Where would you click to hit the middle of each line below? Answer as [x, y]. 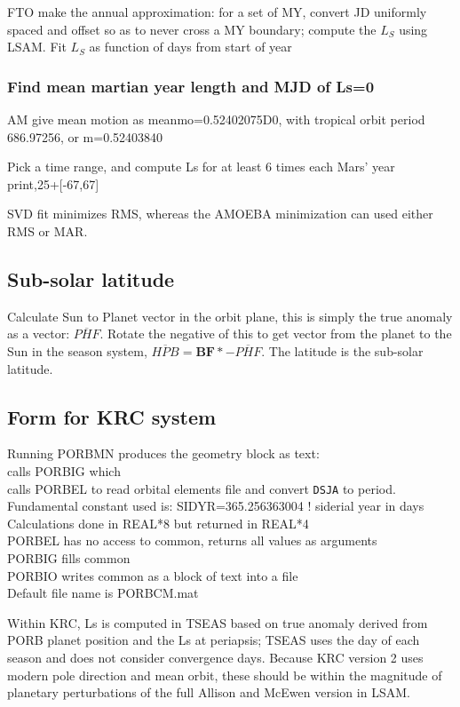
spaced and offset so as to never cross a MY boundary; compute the [192, 29]
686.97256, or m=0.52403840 [85, 136]
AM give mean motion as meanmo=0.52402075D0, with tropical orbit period [216, 119]
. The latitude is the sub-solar [342, 350]
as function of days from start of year [190, 47]
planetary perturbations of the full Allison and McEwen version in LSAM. [209, 692]
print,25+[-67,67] [53, 183]
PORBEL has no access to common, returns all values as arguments [192, 540]
